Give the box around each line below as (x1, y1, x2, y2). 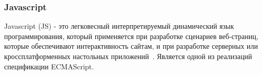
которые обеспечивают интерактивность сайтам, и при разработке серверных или (4, 41, 258, 51)
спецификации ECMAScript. (4, 61, 94, 71)
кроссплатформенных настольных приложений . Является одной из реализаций (4, 51, 252, 61)
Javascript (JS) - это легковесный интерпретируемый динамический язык (4, 21, 234, 31)
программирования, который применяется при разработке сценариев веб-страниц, (4, 30, 258, 41)
